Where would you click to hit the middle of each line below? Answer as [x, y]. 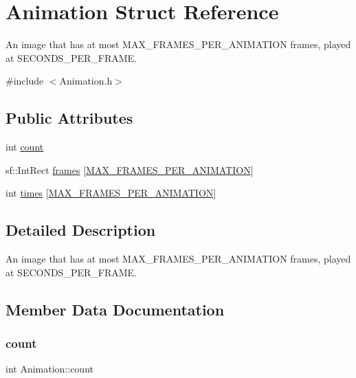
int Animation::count [49, 369]
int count [25, 147]
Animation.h [86, 81]
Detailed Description [81, 230]
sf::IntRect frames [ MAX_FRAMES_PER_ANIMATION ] [130, 169]
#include [25, 81]
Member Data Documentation [115, 309]
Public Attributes [69, 118]
